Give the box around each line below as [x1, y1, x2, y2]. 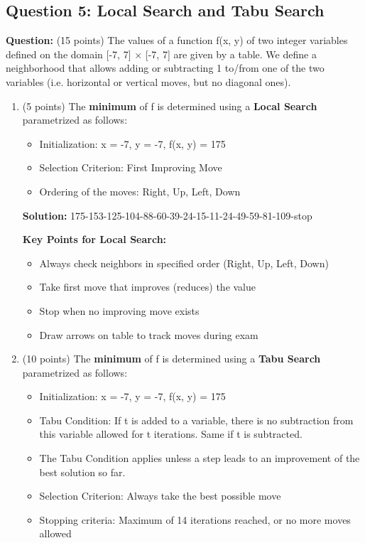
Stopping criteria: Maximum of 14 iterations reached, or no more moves [39, 512, 351, 527]
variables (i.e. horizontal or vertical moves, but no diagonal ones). [6, 74, 291, 89]
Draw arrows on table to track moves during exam [39, 327, 258, 342]
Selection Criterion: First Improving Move [39, 160, 222, 175]
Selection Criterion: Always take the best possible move [39, 488, 281, 503]
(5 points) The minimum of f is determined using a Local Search [22, 98, 317, 113]
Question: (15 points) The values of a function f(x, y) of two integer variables [6, 33, 348, 48]
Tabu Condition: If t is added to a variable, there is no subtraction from [39, 412, 354, 427]
